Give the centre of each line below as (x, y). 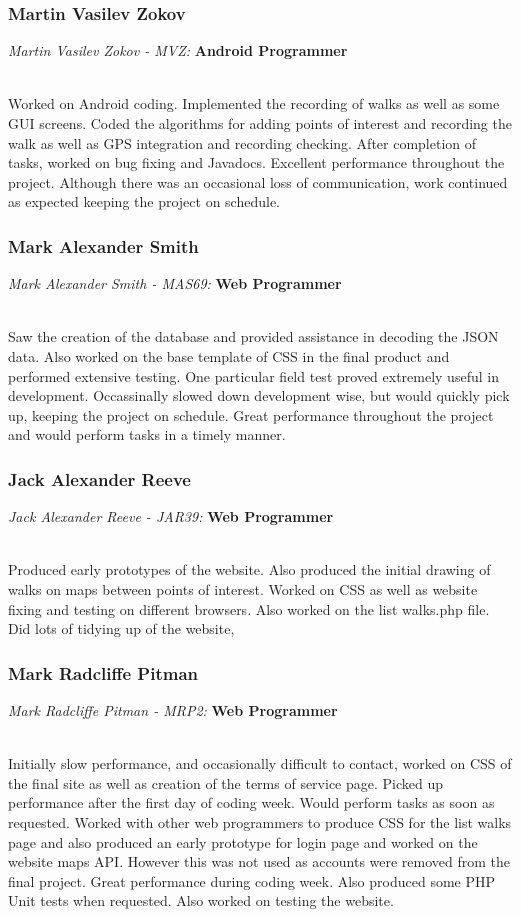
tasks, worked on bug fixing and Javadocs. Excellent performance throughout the (256, 162)
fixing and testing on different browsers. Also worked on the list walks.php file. (249, 608)
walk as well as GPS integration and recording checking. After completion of (242, 142)
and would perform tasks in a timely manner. (147, 434)
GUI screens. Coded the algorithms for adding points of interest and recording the (260, 123)
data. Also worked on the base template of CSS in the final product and (229, 355)
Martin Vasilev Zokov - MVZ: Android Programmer (178, 50)
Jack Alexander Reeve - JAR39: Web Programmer (171, 516)
